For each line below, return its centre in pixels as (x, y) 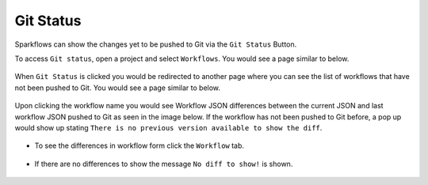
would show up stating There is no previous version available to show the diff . (168, 127)
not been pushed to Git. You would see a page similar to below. (118, 88)
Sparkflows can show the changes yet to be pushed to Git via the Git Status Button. (156, 44)
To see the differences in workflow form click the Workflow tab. (139, 145)
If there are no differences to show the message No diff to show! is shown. (164, 164)
